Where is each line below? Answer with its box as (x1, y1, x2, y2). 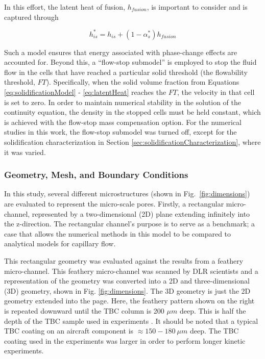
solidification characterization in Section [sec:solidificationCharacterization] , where (4, 137, 261, 147)
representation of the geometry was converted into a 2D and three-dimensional (4, 275, 250, 286)
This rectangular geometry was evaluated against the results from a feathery (4, 255, 244, 266)
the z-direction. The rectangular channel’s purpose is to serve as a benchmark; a (4, 218, 255, 229)
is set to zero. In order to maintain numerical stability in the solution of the (4, 96, 242, 107)
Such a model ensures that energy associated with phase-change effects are (4, 46, 237, 57)
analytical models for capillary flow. (4, 238, 116, 249)
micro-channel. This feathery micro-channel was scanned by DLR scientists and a (4, 265, 258, 276)
